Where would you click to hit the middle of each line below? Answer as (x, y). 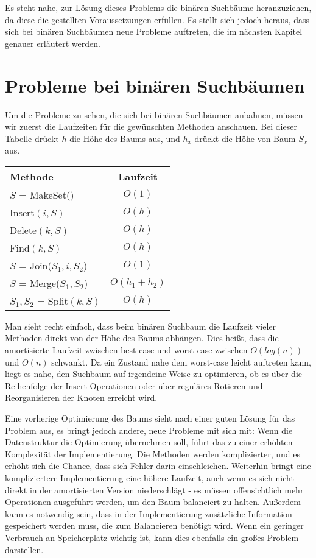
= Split (53, 300)
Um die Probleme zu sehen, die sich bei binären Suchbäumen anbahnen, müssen (154, 114)
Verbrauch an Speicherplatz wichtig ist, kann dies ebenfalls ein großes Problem (152, 537)
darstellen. (24, 549)
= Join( (35, 265)
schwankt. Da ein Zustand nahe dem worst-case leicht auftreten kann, (181, 362)
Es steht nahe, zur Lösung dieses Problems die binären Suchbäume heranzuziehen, (158, 7)
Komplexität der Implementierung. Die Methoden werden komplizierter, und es (153, 454)
